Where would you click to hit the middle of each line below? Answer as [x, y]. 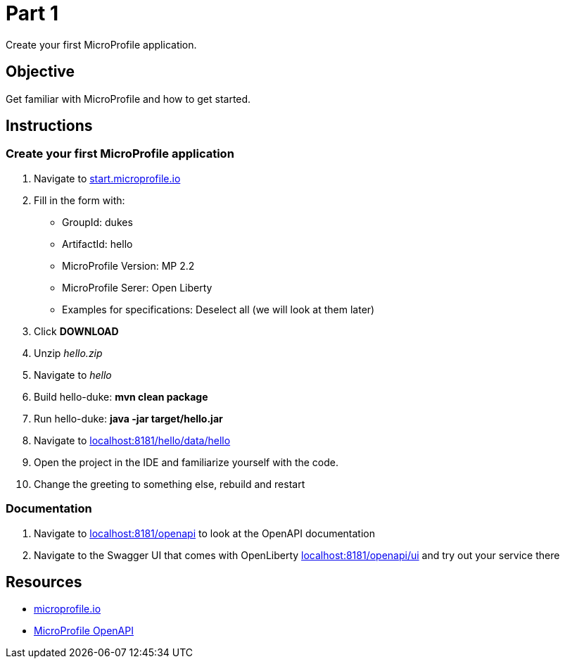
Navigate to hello [73, 375]
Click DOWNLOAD [76, 331]
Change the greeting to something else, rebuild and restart [170, 484]
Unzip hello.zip [68, 353]
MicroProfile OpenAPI [84, 631]
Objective [40, 72]
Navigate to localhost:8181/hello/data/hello [132, 440]
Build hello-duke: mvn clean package [121, 396]
